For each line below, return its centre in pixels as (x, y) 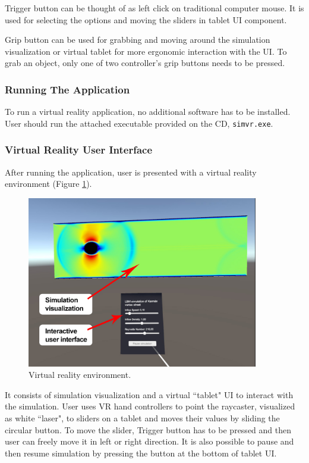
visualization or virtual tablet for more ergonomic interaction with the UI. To (146, 51)
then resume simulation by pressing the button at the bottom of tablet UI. (141, 453)
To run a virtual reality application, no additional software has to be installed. (148, 112)
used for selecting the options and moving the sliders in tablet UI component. (146, 19)
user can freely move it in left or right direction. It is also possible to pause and (149, 441)
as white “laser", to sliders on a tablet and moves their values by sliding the (142, 418)
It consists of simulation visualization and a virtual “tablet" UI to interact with (149, 394)
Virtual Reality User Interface (79, 150)
